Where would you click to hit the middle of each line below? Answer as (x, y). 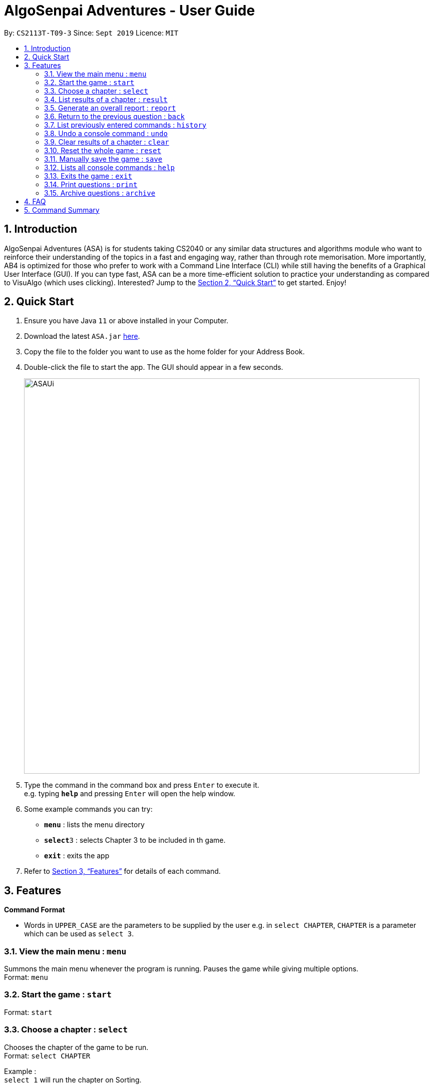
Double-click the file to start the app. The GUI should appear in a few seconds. (154, 367)
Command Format (35, 910)
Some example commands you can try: (88, 809)
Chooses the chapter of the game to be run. (76, 1047)
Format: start (28, 1012)
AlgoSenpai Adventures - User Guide (130, 11)
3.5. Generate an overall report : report (110, 108)
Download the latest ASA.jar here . (82, 336)
